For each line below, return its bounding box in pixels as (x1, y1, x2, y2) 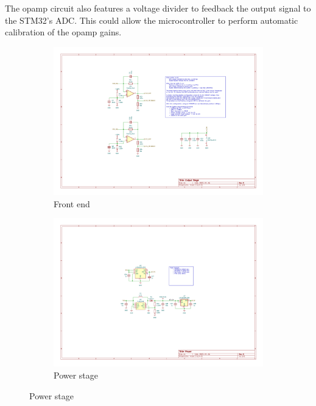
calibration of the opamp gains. (5, 26, 122, 38)
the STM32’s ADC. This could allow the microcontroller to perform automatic (5, 13, 298, 26)
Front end (54, 197, 90, 210)
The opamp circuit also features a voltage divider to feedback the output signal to (5, 2, 311, 14)
